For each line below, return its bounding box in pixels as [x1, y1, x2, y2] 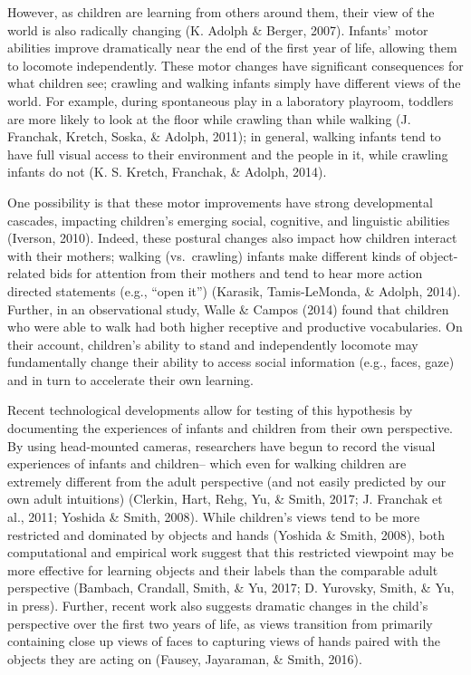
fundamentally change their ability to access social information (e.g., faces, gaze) [7, 352, 455, 371]
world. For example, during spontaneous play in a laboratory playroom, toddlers [7, 91, 454, 110]
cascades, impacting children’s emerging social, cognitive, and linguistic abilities [7, 210, 450, 229]
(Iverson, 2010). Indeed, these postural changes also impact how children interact [7, 228, 457, 247]
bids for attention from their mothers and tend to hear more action [49, 264, 423, 283]
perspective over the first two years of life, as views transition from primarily [7, 613, 433, 632]
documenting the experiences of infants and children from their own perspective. [7, 419, 453, 438]
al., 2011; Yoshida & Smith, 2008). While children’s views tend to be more [7, 507, 420, 526]
